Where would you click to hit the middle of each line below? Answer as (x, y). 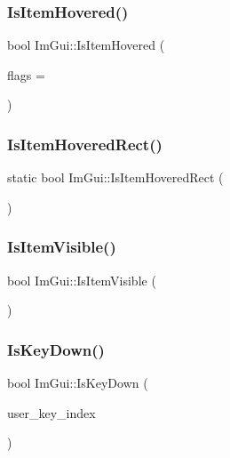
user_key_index (52, 412)
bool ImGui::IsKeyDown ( (78, 383)
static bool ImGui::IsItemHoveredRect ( (115, 177)
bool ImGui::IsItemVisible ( (82, 280)
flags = (26, 74)
